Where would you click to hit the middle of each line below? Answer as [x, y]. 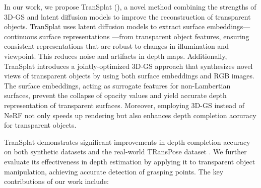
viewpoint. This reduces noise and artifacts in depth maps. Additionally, [116, 56]
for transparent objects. [40, 125]
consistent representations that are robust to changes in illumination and [116, 46]
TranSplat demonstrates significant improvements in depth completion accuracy [127, 142]
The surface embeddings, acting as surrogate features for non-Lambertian [117, 85]
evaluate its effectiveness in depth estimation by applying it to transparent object [130, 161]
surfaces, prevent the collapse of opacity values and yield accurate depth [115, 95]
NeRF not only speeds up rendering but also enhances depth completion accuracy [130, 115]
